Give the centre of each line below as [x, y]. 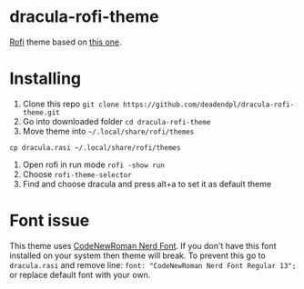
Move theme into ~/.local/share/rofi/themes [108, 131]
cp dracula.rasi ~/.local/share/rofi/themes [95, 147]
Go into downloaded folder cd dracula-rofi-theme [117, 121]
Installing [46, 79]
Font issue [50, 221]
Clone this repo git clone [71, 104]
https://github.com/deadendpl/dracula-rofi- [208, 105]
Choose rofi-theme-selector [77, 174]
